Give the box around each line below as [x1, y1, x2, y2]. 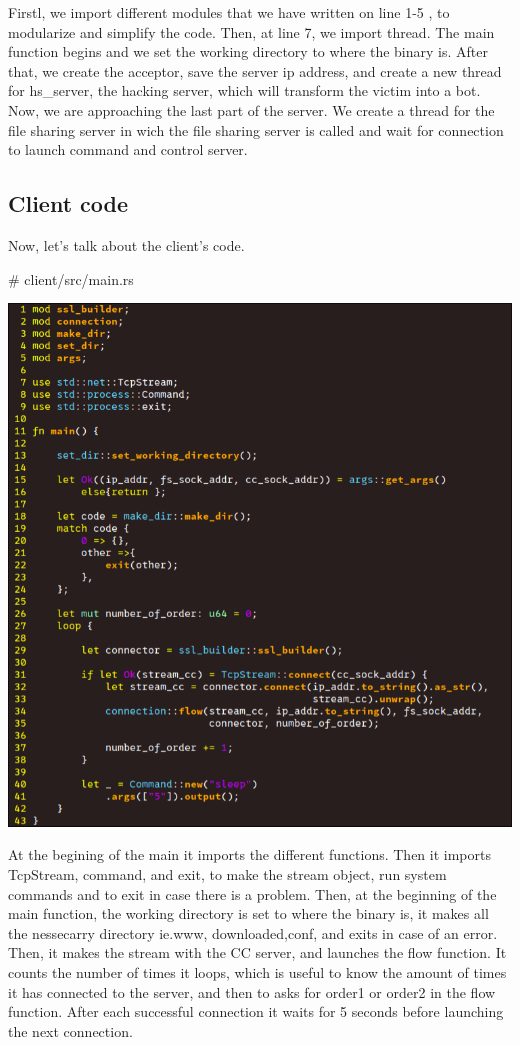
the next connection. [8, 1020, 133, 1041]
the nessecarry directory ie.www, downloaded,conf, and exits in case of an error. [8, 922, 498, 943]
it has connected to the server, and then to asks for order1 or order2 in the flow [8, 981, 496, 1002]
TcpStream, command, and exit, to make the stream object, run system [8, 863, 447, 884]
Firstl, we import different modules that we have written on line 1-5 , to [8, 2, 450, 22]
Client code [8, 188, 129, 219]
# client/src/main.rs [8, 268, 134, 289]
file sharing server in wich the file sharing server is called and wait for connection [8, 119, 504, 140]
